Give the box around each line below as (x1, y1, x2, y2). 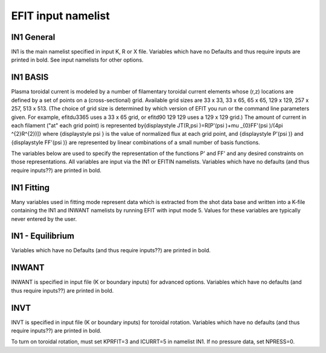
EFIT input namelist (11, 9, 110, 22)
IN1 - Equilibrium (11, 231, 75, 241)
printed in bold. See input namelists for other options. (11, 56, 144, 63)
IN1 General (11, 32, 56, 42)
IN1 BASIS (11, 72, 49, 83)
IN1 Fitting (11, 182, 50, 192)
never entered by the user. (11, 215, 77, 223)
